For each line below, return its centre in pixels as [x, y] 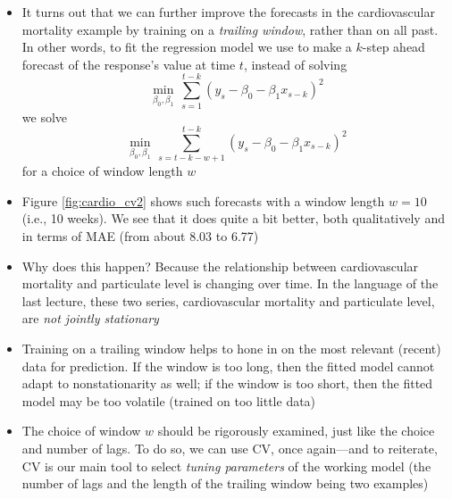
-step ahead [393, 47]
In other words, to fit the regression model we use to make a [187, 47]
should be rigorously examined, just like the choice [296, 431]
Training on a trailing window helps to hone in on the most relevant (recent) [231, 348]
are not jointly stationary [90, 318]
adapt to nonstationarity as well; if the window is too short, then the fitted [227, 383]
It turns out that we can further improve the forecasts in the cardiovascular [228, 12]
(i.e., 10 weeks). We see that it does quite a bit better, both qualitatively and [233, 218]
